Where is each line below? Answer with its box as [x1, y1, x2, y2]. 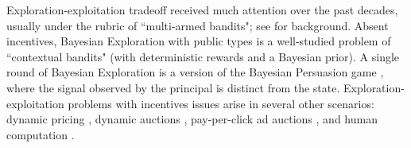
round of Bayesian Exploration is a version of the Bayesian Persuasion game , [6, 64, 384, 80]
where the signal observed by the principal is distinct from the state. [6, 79, 340, 95]
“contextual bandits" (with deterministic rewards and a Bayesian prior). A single [6, 48, 400, 64]
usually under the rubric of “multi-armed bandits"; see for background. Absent [6, 17, 389, 33]
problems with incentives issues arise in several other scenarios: [68, 95, 374, 111]
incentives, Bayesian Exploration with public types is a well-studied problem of [6, 33, 391, 49]
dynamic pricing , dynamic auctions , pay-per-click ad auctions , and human [6, 111, 378, 127]
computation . [6, 126, 75, 142]
